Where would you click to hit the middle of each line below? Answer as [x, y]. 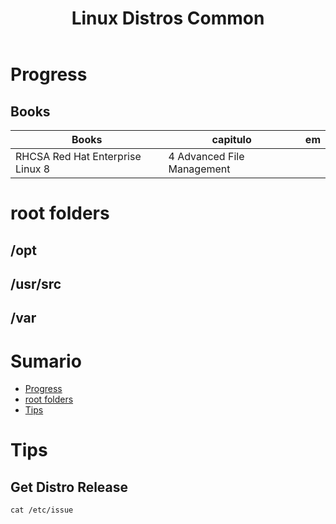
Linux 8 [33, 169]
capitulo [231, 139]
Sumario [46, 361]
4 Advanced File [206, 156]
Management [199, 169]
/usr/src [36, 283]
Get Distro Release [69, 487]
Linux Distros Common [168, 18]
